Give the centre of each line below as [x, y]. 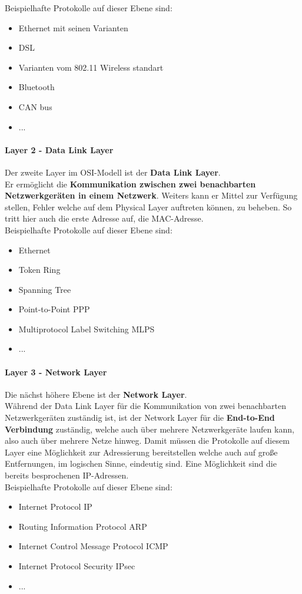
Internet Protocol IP [55, 506]
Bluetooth [36, 87]
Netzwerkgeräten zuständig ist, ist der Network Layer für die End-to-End [140, 418]
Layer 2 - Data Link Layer [59, 149]
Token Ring [39, 270]
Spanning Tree [45, 289]
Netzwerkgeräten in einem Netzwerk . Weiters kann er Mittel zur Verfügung [151, 195]
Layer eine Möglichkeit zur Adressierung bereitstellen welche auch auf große [141, 452]
